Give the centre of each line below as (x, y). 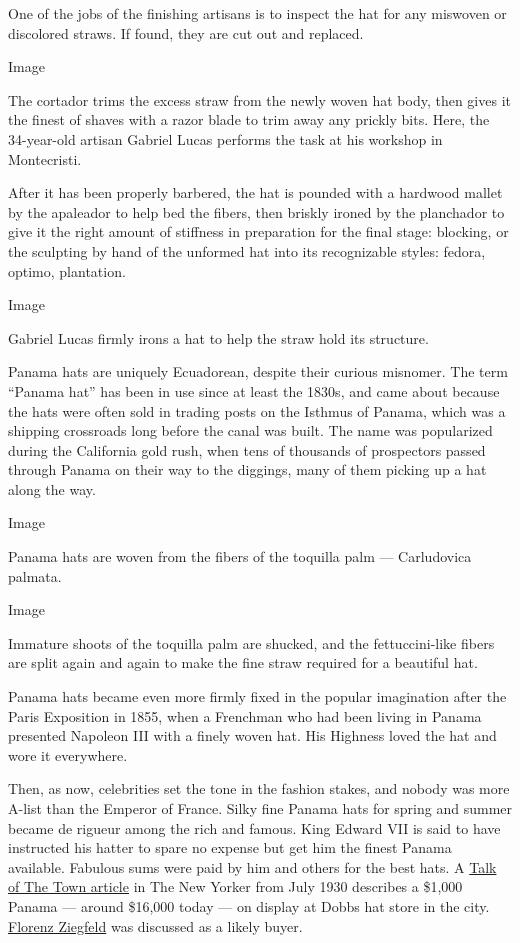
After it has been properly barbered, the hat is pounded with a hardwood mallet (255, 192)
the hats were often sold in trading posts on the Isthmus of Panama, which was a (257, 410)
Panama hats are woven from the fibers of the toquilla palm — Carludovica (240, 556)
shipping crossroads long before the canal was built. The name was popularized (250, 430)
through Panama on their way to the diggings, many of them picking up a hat (247, 469)
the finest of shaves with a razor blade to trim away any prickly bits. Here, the (249, 119)
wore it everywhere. (68, 754)
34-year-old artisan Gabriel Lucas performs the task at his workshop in (225, 138)
